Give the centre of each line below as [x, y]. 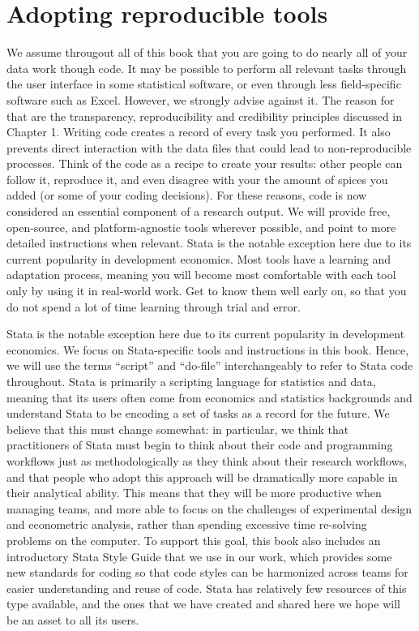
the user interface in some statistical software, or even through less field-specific [204, 84]
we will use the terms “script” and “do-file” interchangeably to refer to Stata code [210, 365]
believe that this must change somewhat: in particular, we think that [178, 429]
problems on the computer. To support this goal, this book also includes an [194, 540]
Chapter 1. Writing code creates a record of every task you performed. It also [199, 132]
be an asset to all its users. [73, 619]
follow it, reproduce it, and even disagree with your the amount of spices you [197, 179]
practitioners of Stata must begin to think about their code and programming [200, 445]
